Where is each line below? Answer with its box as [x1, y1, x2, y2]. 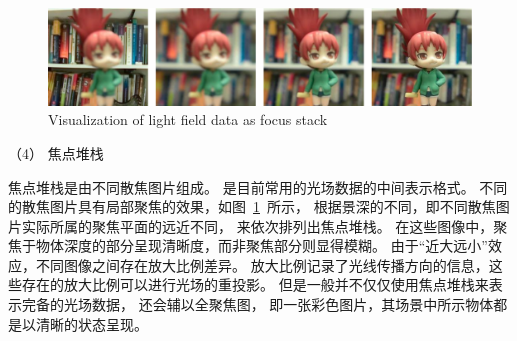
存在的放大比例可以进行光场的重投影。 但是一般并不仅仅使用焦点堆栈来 [21, 274, 489, 295]
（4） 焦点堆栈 [8, 142, 104, 163]
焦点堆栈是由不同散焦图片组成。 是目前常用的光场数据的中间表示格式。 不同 [8, 176, 508, 197]
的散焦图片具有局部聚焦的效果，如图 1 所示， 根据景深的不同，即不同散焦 [8, 196, 496, 217]
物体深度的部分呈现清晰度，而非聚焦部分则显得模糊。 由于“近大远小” [35, 235, 488, 256]
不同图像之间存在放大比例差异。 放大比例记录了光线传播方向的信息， [35, 254, 489, 275]
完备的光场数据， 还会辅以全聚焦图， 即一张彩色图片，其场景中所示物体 [21, 294, 494, 315]
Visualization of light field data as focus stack [48, 109, 328, 130]
